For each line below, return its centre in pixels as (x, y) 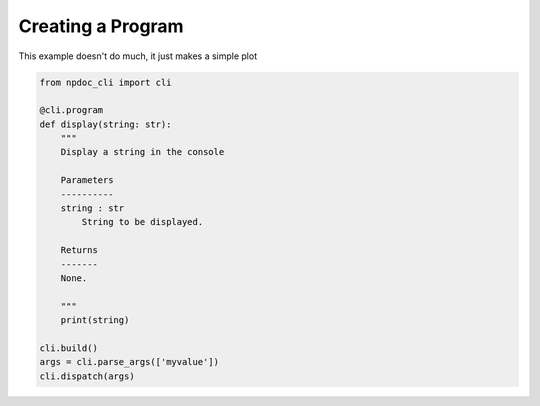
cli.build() (69, 348)
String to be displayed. (142, 222)
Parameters (87, 180)
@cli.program (71, 110)
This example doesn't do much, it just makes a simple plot (138, 56)
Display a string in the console (142, 152)
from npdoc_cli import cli (105, 82)
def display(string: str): (105, 124)
